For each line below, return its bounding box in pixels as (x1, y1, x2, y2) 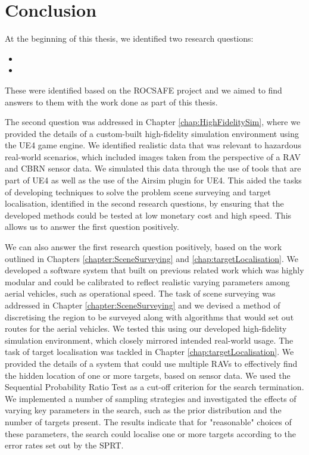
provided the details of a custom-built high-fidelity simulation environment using (5, 127, 299, 139)
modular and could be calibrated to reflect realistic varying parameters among (5, 275, 290, 288)
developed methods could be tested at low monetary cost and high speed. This (5, 208, 292, 221)
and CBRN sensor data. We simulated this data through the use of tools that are (5, 162, 301, 174)
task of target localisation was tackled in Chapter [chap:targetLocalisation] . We (5, 345, 294, 358)
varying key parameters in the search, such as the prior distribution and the (5, 404, 282, 416)
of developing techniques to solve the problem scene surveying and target (5, 185, 271, 198)
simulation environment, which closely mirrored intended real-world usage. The (5, 334, 294, 346)
